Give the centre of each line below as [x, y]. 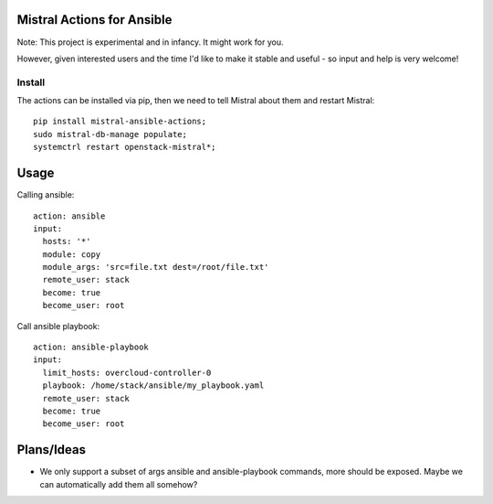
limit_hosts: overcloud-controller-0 [127, 372]
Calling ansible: [46, 195]
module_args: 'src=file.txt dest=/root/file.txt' [156, 267]
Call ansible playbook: [58, 326]
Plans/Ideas [52, 450]
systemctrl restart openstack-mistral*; [125, 147]
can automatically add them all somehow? [119, 484]
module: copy [72, 254]
